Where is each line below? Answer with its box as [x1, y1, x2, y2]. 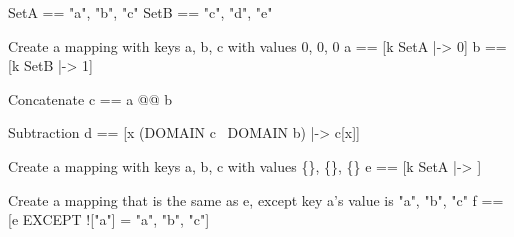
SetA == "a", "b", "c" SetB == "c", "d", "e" [8, 2, 273, 22]
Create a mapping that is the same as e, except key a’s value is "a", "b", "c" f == [8, 189, 504, 210]
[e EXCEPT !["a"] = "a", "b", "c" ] [8, 209, 210, 230]
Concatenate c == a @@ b [8, 88, 173, 109]
